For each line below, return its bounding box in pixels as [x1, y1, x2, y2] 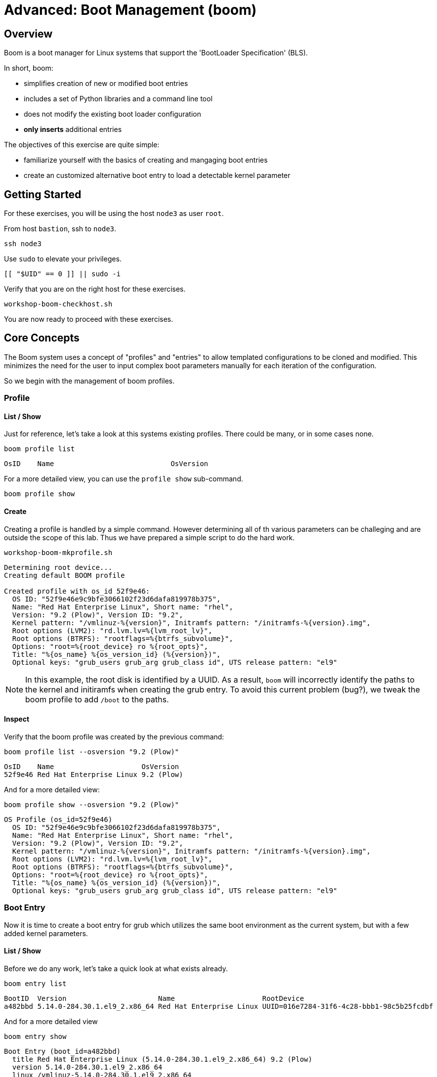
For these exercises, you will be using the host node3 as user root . [4, 209, 224, 218]
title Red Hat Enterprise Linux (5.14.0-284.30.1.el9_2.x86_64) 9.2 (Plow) [12, 1055, 312, 1063]
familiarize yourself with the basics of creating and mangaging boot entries [24, 156, 268, 165]
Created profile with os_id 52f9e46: [4, 587, 150, 595]
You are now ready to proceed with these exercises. [4, 315, 173, 324]
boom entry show [4, 1032, 67, 1040]
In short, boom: [4, 64, 53, 73]
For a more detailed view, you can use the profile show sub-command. [4, 474, 243, 483]
